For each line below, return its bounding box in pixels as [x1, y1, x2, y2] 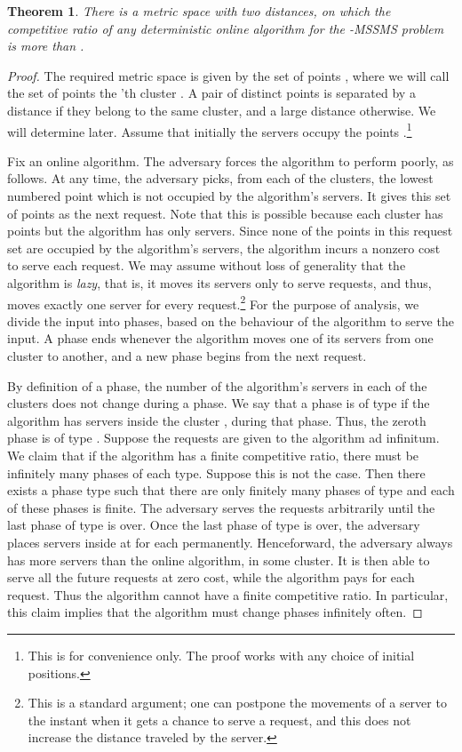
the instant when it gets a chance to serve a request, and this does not [28, 710, 411, 729]
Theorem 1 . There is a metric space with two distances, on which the [7, 2, 391, 20]
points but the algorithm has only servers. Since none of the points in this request [7, 221, 453, 240]
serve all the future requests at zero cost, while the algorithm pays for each [7, 568, 415, 587]
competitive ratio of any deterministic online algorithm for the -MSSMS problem [7, 19, 444, 37]
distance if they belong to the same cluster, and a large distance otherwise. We [7, 100, 436, 119]
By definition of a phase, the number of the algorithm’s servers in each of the [7, 376, 427, 395]
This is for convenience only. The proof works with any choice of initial [28, 645, 415, 664]
